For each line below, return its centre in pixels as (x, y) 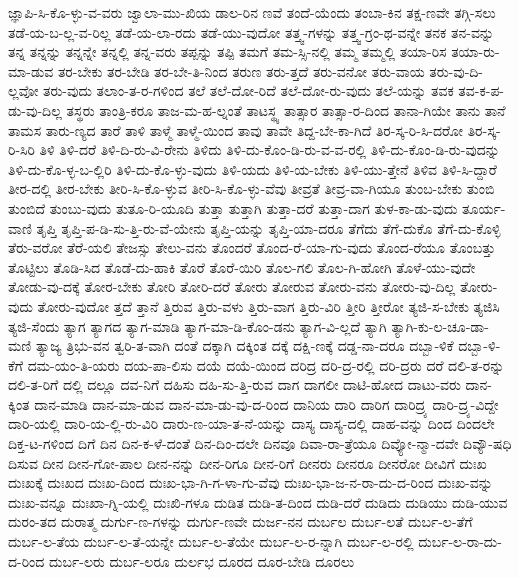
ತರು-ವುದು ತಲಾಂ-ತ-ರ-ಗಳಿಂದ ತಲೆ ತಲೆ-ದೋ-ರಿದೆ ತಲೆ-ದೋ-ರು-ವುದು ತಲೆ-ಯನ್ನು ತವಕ (248, 90)
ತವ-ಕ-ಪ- (481, 90)
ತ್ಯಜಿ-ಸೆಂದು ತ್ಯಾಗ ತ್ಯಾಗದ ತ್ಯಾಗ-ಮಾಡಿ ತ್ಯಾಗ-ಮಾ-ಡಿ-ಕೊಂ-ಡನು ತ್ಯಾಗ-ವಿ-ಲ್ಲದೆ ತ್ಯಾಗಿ (197, 325)
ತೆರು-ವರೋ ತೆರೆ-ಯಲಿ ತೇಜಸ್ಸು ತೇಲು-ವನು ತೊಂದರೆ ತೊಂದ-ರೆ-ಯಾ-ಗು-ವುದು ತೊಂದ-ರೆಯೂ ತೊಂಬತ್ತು (252, 247)
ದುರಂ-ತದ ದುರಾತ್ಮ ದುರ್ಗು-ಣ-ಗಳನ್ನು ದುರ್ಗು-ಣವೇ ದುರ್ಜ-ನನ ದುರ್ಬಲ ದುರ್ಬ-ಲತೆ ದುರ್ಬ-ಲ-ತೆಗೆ (240, 521)
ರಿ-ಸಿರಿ (21, 149)
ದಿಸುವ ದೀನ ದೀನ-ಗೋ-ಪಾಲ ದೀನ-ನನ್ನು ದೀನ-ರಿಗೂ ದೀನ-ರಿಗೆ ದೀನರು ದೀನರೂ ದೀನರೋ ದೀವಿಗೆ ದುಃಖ (247, 462)
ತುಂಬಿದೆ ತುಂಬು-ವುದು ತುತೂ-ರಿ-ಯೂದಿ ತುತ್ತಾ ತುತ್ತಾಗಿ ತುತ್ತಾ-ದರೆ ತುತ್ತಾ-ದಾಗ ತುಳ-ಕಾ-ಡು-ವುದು (233, 207)
